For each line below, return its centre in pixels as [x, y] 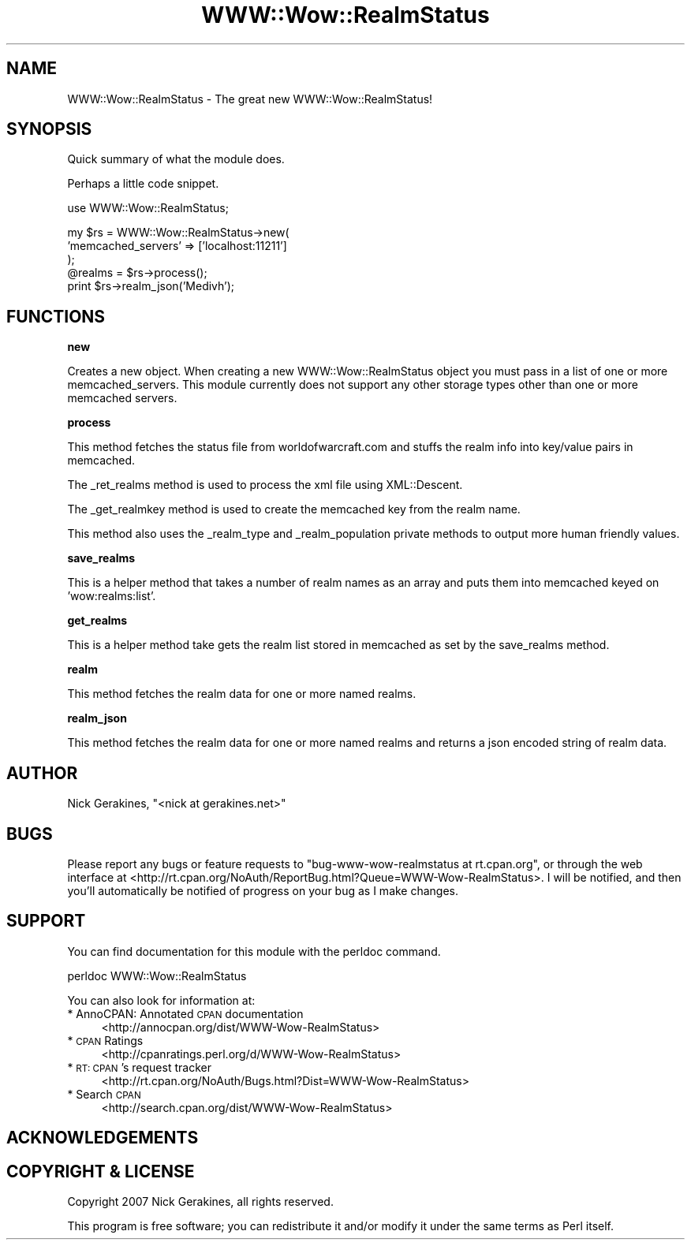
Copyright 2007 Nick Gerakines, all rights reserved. [200, 1202]
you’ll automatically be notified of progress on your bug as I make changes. [263, 890]
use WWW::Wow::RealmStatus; [148, 208]
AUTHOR [42, 773]
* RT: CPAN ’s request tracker [139, 1067]
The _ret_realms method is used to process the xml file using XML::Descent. [265, 485]
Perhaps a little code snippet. [143, 184]
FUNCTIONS [56, 316]
